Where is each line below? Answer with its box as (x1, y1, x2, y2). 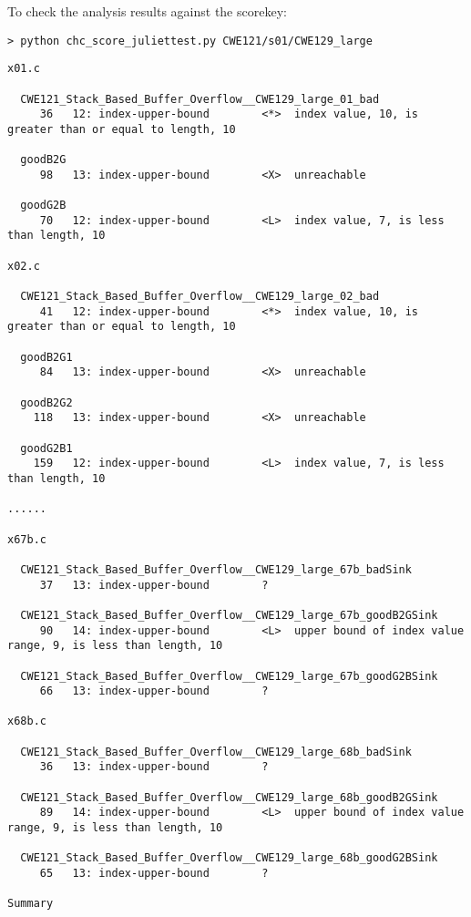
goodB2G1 (20, 350, 73, 364)
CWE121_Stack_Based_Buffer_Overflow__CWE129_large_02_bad (20, 290, 380, 304)
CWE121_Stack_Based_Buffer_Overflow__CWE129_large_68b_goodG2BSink (20, 851, 438, 865)
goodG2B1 (20, 441, 73, 455)
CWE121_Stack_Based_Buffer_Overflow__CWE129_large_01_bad (20, 92, 380, 106)
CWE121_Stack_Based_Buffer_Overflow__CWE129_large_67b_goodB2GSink (20, 608, 438, 622)
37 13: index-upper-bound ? (39, 578, 269, 592)
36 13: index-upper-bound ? (39, 760, 269, 774)
